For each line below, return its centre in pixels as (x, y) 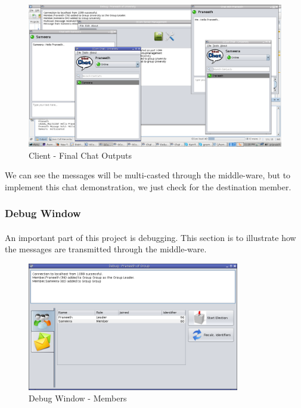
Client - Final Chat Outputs (80, 155)
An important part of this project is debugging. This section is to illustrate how (150, 237)
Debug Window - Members (78, 398)
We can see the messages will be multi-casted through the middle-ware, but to (148, 175)
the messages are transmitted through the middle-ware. (106, 249)
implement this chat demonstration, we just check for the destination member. (148, 186)
